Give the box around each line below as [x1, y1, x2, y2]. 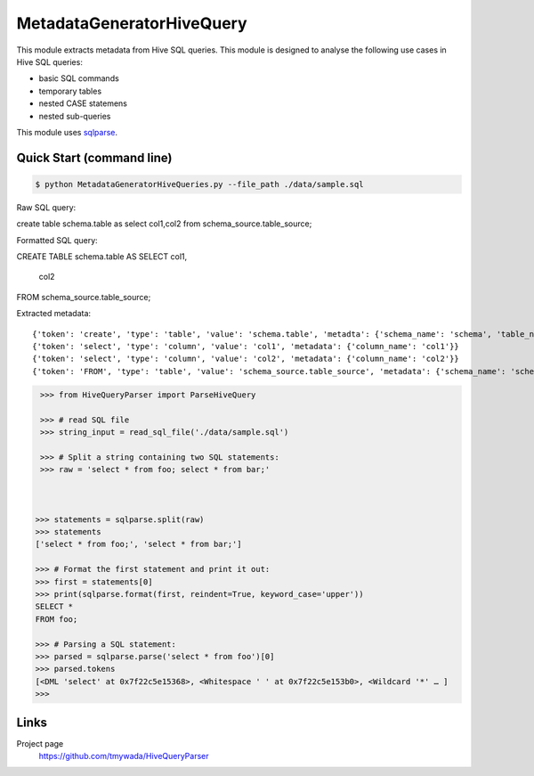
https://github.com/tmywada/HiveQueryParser [38, 751, 209, 762]
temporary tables [38, 86, 102, 96]
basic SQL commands [38, 73, 119, 84]
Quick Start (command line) [16, 150, 173, 165]
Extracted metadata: [16, 308, 92, 319]
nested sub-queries [38, 110, 111, 121]
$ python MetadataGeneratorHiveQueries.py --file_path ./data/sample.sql [35, 179, 364, 189]
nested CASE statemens [38, 98, 128, 109]
